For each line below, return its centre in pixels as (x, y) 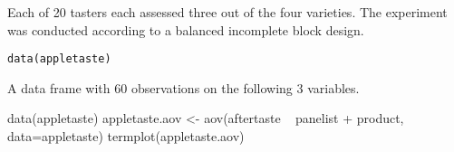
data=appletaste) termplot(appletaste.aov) (126, 136)
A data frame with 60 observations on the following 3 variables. (184, 87)
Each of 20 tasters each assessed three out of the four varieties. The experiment (227, 12)
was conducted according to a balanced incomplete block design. (186, 29)
